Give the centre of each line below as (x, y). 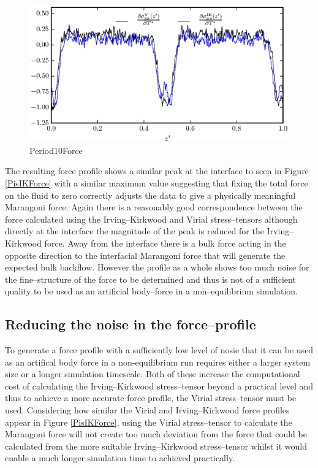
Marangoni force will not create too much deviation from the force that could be (156, 434)
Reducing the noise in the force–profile (131, 324)
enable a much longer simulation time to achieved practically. (120, 458)
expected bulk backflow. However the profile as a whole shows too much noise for (157, 267)
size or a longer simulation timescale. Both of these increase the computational (153, 374)
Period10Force (56, 150)
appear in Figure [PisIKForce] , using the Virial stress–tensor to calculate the (149, 422)
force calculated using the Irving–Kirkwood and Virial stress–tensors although (151, 219)
